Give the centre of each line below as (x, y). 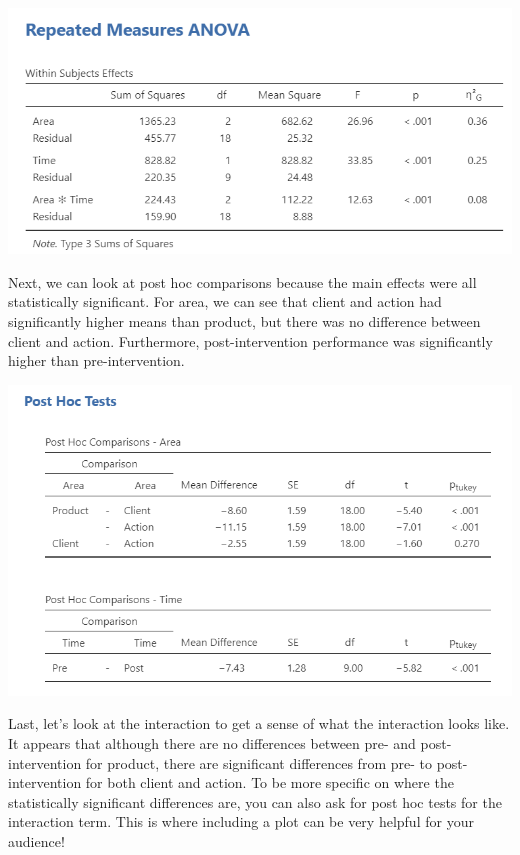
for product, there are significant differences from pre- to (258, 762)
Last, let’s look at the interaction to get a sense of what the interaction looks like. (259, 723)
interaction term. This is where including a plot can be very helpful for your (241, 821)
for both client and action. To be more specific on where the (269, 782)
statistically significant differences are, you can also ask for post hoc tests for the (255, 801)
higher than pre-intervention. (96, 360)
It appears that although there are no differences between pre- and (212, 742)
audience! (36, 840)
